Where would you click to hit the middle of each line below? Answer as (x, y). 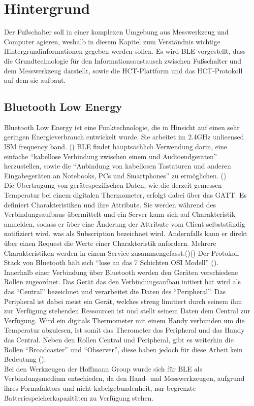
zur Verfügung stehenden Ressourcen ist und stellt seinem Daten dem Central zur (127, 311)
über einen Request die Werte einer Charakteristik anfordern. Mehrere (110, 243)
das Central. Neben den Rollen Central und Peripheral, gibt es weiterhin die (119, 339)
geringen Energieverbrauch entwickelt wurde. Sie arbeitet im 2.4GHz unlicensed (124, 137)
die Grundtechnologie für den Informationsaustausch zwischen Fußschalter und (123, 60)
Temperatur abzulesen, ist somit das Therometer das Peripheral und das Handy (124, 330)
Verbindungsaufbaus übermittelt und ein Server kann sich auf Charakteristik (120, 214)
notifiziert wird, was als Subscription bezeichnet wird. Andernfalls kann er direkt (126, 233)
